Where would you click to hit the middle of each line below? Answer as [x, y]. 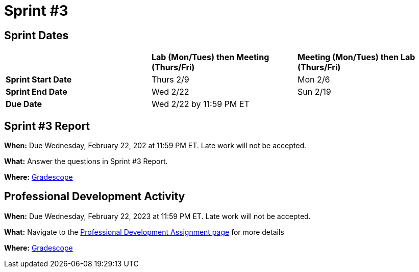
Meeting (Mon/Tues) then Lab [356, 57]
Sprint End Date [36, 92]
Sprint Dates [36, 35]
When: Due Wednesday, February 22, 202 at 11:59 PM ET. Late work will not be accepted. [155, 146]
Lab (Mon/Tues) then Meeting [210, 57]
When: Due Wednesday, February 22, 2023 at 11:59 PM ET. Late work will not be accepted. [157, 216]
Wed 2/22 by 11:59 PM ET [200, 104]
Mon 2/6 [314, 80]
